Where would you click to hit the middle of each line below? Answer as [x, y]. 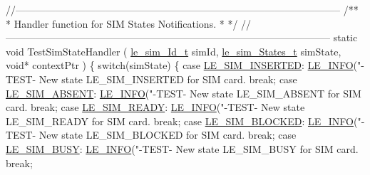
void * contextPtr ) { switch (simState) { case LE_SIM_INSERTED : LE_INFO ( [182, 65]
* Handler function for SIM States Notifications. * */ [122, 23]
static [345, 37]
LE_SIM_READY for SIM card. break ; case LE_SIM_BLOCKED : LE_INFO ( [182, 121]
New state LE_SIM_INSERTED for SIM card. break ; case [168, 79]
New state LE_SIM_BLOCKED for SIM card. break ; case [168, 135]
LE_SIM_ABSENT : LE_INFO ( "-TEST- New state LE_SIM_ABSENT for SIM [184, 93]
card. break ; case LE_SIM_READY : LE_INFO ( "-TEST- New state [155, 107]
